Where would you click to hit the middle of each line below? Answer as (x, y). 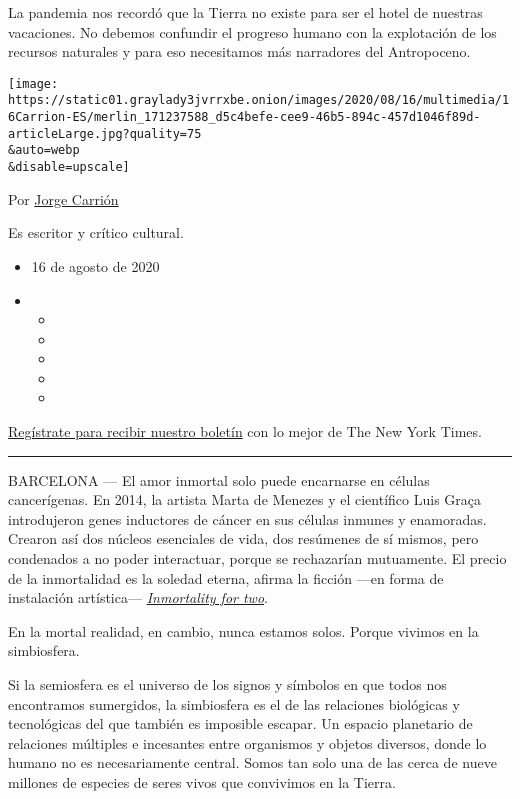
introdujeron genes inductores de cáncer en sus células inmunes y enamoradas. (247, 518)
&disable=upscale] (69, 167)
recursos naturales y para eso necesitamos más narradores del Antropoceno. (239, 51)
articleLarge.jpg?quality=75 (105, 133)
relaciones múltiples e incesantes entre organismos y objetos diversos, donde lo (247, 742)
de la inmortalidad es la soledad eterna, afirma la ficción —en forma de (226, 577)
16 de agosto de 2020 (95, 265)
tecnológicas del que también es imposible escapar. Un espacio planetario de (240, 723)
